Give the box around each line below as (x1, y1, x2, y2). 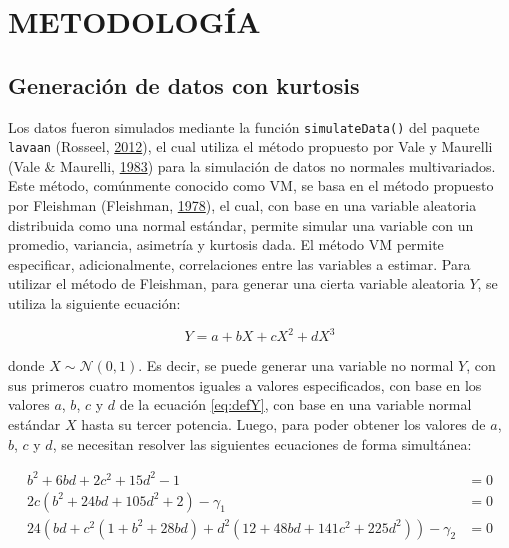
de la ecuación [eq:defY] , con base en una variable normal (119, 394, 472, 415)
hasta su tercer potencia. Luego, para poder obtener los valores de (81, 413, 486, 434)
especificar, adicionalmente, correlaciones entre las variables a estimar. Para (8, 253, 471, 274)
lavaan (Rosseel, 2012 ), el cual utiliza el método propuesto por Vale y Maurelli (8, 136, 493, 157)
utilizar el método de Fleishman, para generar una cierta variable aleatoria (8, 273, 465, 294)
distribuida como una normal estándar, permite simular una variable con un (8, 214, 474, 235)
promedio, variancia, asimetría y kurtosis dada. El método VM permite (8, 234, 444, 255)
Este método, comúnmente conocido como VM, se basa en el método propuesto (8, 175, 494, 196)
